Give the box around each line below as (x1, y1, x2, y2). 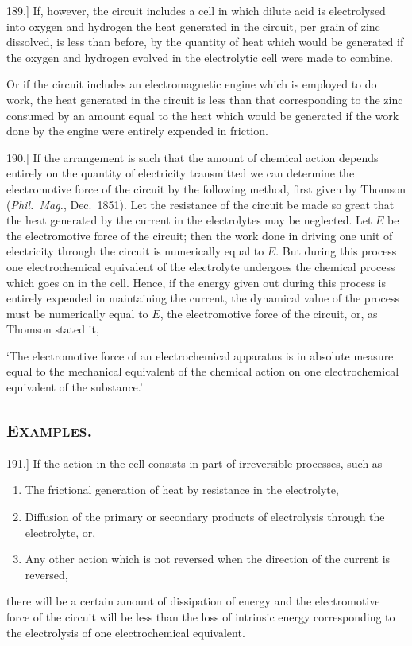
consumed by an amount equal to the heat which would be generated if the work (6, 107, 399, 123)
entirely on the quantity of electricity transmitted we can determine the (6, 165, 355, 181)
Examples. (6, 418, 93, 442)
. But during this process (275, 243, 397, 259)
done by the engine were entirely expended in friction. (6, 123, 268, 139)
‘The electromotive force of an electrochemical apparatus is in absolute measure (6, 347, 394, 364)
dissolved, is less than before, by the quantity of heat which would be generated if (6, 33, 404, 50)
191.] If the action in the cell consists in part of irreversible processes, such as (6, 454, 383, 471)
